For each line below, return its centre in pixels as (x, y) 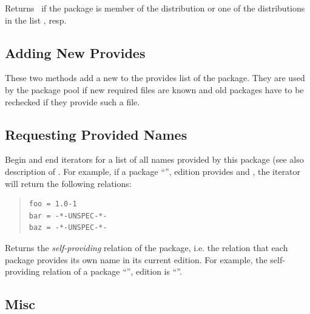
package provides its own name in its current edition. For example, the (136, 259)
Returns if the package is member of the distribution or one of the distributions (155, 8)
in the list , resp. (36, 20)
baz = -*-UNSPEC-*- (68, 228)
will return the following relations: (68, 183)
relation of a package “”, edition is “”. (112, 271)
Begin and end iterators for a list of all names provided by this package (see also (154, 159)
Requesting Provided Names (96, 134)
